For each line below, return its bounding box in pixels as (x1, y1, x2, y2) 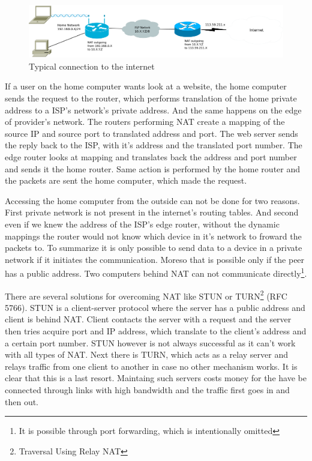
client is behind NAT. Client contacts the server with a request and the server (5, 313, 292, 325)
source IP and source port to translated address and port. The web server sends (5, 127, 298, 139)
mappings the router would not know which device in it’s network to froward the (5, 229, 302, 242)
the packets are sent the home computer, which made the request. (5, 174, 247, 187)
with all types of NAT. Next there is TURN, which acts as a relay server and (5, 348, 289, 361)
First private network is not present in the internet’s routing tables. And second (5, 206, 299, 218)
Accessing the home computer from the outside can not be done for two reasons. (5, 194, 300, 206)
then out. (5, 395, 39, 408)
